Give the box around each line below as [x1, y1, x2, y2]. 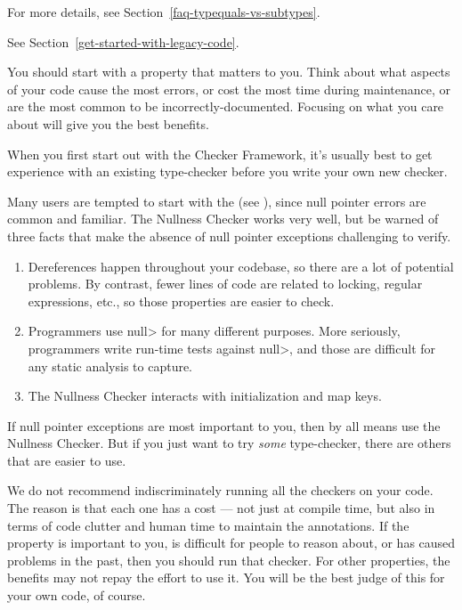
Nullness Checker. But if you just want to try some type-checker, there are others [7, 434, 451, 452]
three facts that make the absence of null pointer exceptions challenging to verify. [7, 226, 451, 245]
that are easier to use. [7, 451, 126, 469]
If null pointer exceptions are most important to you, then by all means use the [7, 416, 441, 435]
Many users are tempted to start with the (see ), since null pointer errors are [7, 191, 426, 210]
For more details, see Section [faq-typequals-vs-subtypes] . [7, 3, 320, 20]
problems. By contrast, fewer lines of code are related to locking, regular [28, 274, 423, 293]
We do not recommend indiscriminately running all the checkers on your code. [7, 481, 434, 500]
